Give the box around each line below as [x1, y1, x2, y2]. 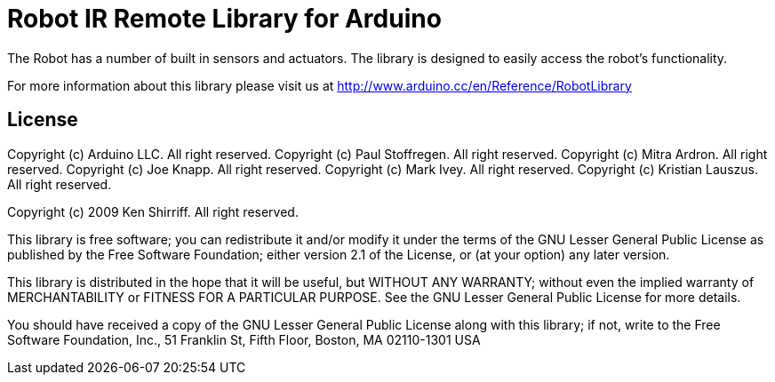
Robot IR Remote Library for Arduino [7, 4, 442, 34]
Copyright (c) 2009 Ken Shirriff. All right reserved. [7, 203, 299, 219]
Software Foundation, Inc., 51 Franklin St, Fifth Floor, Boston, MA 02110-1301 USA [7, 331, 481, 347]
